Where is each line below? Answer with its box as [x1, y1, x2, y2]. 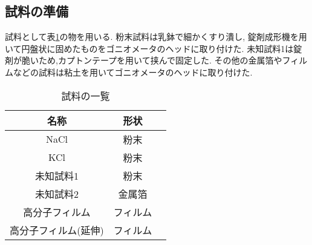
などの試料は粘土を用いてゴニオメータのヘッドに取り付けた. [13, 65, 253, 78]
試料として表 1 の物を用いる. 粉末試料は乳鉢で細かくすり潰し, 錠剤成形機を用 [5, 30, 307, 43]
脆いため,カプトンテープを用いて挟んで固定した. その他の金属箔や [21, 54, 282, 67]
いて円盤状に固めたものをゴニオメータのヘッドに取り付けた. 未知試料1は [5, 42, 294, 54]
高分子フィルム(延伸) [10, 223, 104, 237]
